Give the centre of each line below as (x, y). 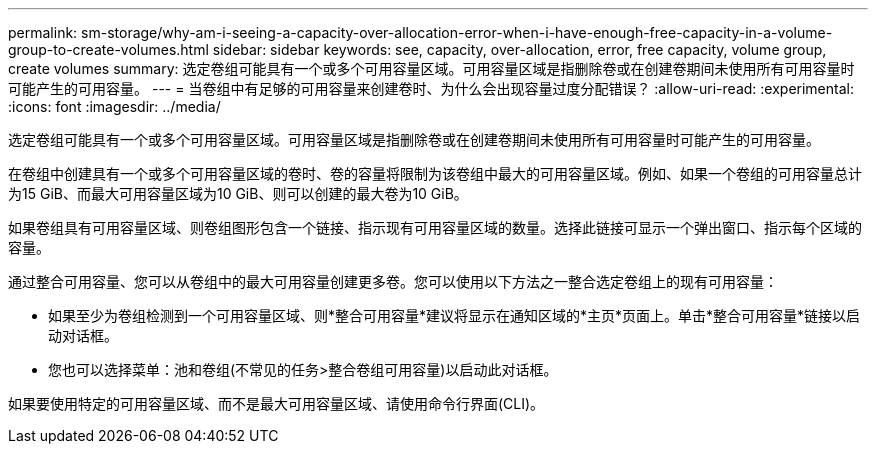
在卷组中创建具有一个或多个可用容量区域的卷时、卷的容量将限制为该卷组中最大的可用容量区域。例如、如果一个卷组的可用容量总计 (435, 173)
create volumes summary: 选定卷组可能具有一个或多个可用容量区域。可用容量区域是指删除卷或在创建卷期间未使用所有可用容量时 (431, 68)
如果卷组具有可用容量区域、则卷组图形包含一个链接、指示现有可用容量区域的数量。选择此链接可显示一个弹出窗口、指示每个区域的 (435, 227)
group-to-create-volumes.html (108, 49)
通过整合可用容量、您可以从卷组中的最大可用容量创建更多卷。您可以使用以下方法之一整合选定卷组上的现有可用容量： (393, 281)
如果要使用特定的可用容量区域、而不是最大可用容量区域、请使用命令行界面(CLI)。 (276, 403)
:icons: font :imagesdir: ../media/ (114, 106)
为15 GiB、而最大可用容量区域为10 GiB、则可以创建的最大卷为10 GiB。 (238, 193)
